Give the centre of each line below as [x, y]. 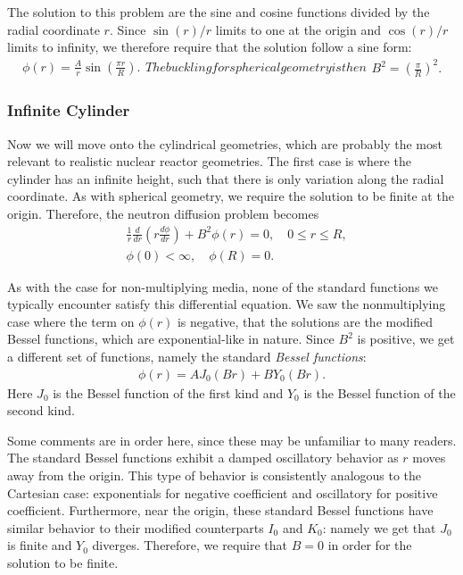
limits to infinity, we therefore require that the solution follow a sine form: [210, 47]
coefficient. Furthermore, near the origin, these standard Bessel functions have [220, 510]
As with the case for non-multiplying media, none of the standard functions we [223, 286]
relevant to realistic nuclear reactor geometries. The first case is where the [209, 161]
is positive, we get [406, 339]
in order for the [370, 545]
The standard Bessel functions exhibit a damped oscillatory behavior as [203, 458]
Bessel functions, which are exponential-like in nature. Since [171, 339]
